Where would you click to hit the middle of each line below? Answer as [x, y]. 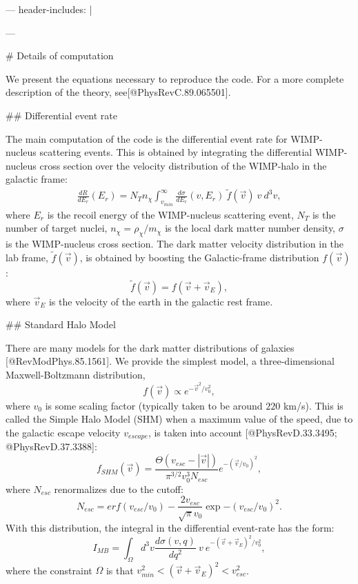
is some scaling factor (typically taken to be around [154, 405]
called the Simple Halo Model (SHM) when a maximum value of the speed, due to [179, 419]
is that [120, 570]
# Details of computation [60, 56]
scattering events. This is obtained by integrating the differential [176, 152]
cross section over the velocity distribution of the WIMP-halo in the [183, 165]
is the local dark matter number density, [250, 228]
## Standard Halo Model [61, 324]
